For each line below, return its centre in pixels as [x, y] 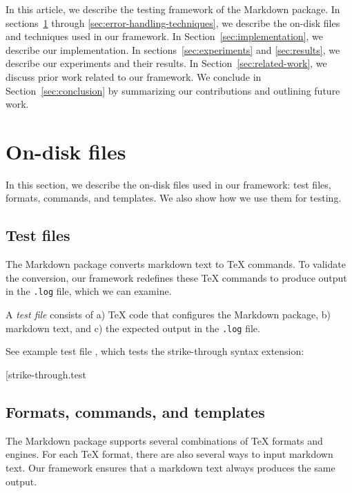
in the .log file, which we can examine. [89, 291]
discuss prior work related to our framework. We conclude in [134, 76]
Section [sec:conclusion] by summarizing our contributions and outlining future [173, 90]
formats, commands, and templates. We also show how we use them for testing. [174, 198]
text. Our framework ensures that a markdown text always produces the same [170, 467]
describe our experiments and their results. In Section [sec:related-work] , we [166, 63]
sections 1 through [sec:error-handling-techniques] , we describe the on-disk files [173, 22]
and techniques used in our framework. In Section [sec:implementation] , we [165, 36]
